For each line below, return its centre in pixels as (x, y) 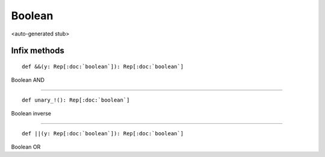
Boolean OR (26, 147)
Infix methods (38, 51)
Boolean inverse (31, 114)
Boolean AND (28, 80)
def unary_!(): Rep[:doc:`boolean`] (76, 100)
